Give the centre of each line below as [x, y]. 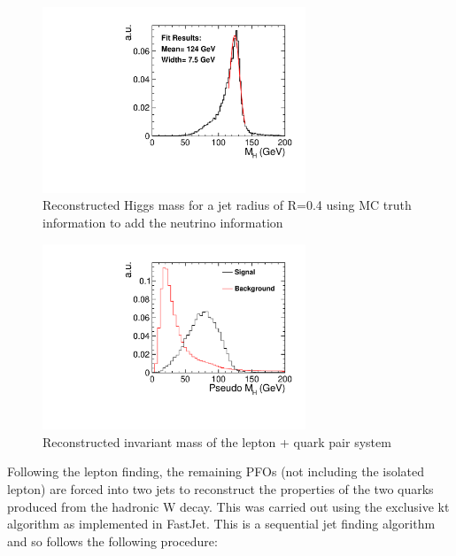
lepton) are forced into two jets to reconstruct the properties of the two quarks [220, 489]
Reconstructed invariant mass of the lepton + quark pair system [217, 441]
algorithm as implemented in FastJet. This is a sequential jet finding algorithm [221, 524]
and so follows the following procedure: [112, 541]
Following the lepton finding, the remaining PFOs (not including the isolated [216, 471]
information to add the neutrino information [163, 222]
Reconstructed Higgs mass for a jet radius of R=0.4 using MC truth [227, 205]
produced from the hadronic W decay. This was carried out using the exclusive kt [228, 506]
